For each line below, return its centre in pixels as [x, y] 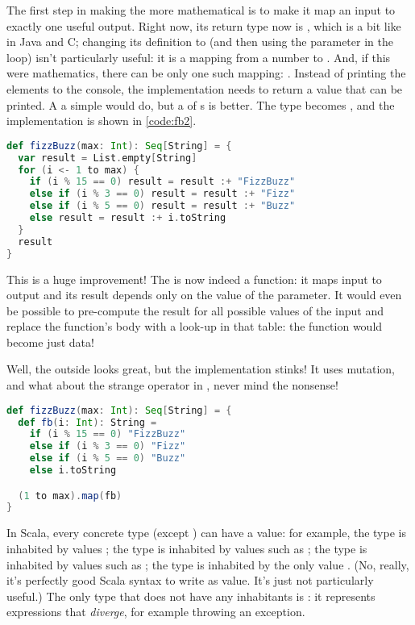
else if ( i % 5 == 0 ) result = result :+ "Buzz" [162, 206]
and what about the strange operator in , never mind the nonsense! [172, 385]
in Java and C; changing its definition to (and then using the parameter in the [200, 42]
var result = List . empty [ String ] [108, 158]
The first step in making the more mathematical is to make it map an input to [201, 10]
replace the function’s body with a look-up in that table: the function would [195, 326]
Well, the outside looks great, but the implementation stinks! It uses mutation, [201, 369]
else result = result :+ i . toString [128, 218]
